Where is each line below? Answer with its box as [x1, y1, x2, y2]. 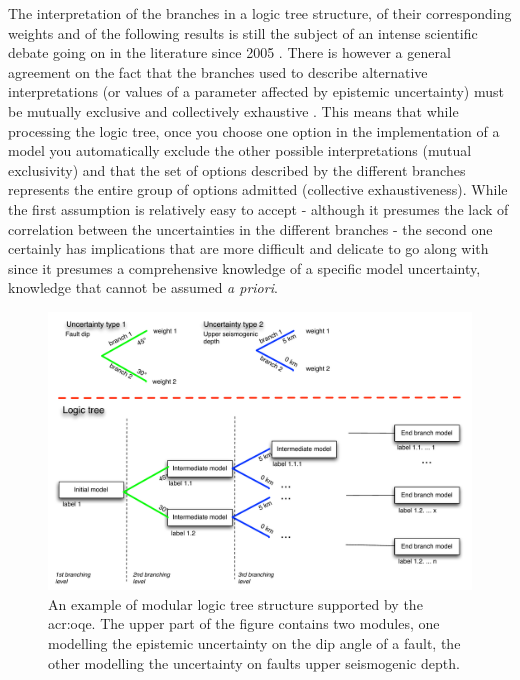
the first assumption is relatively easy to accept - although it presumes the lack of [8, 198, 509, 219]
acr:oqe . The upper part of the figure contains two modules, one [48, 613, 440, 634]
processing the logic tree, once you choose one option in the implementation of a [8, 120, 500, 141]
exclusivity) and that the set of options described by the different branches [8, 159, 466, 180]
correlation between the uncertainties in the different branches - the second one [8, 218, 493, 239]
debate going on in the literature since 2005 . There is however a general [8, 42, 451, 63]
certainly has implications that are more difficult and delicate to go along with [8, 238, 489, 259]
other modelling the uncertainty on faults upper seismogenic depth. [48, 652, 460, 673]
